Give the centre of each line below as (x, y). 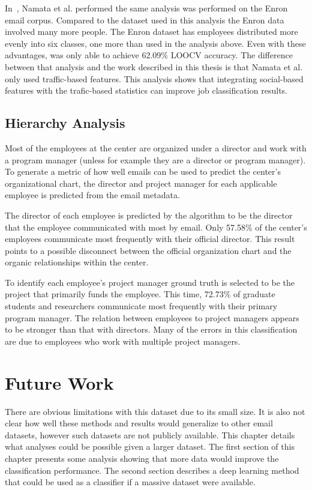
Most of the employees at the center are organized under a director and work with (156, 147)
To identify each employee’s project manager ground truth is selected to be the (150, 282)
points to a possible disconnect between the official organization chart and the (148, 250)
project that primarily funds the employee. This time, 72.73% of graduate (140, 294)
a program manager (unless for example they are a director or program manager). (155, 159)
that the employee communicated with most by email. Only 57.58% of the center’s (156, 227)
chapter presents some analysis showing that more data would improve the (142, 458)
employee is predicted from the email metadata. (92, 195)
